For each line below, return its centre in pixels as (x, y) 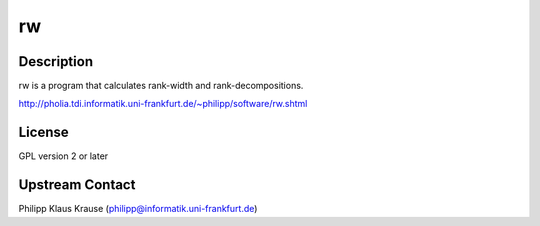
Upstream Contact (77, 185)
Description (56, 61)
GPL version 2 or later (63, 156)
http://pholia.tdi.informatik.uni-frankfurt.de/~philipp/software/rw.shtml (163, 104)
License (43, 132)
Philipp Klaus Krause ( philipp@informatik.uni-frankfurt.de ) (138, 209)
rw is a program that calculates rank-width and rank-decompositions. (161, 86)
